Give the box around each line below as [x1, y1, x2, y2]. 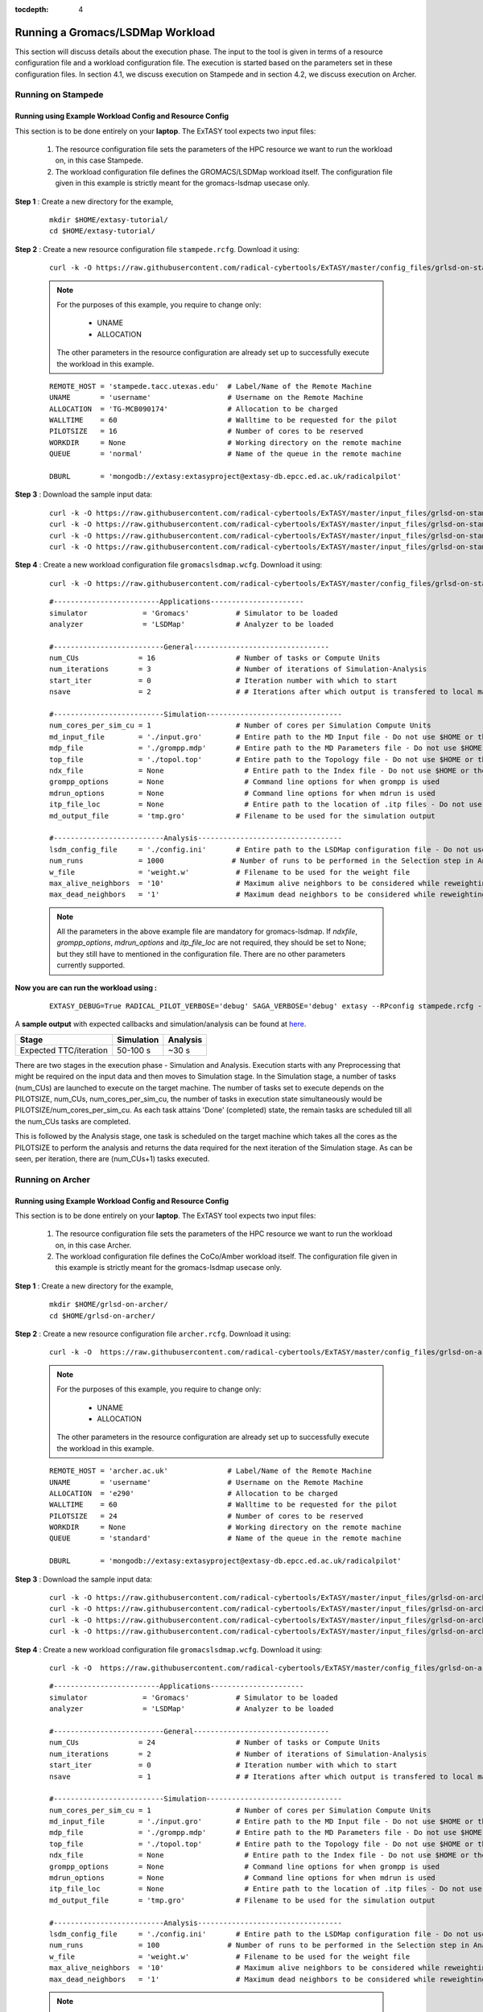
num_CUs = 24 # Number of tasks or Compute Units [49, 1738, 381, 1747]
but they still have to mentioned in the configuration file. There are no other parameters [56, 949, 346, 959]
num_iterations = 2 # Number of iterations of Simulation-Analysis [49, 1749, 427, 1758]
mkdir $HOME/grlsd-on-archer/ [49, 1300, 169, 1309]
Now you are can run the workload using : [14, 983, 157, 992]
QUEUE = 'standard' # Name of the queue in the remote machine [49, 1534, 402, 1543]
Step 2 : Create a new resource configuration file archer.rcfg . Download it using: [14, 1329, 291, 1339]
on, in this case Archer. [55, 1240, 132, 1250]
